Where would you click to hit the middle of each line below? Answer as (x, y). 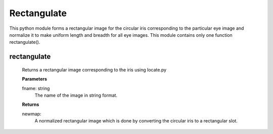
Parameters (35, 79)
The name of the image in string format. (76, 95)
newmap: (32, 114)
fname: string (36, 88)
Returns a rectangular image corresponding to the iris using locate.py (94, 70)
